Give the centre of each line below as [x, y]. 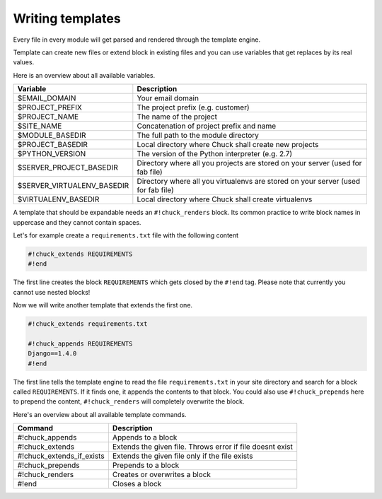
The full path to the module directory [198, 136]
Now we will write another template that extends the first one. [103, 305]
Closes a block [137, 484]
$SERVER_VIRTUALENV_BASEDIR [73, 186]
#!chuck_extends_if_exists [61, 456]
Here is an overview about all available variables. [84, 75]
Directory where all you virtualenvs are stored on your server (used [249, 182]
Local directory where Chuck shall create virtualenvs [225, 199]
